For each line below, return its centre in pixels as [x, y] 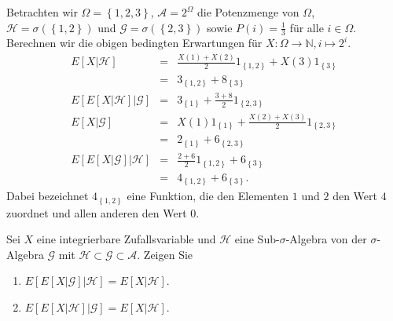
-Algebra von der [326, 239]
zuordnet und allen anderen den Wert [97, 212]
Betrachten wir [42, 12]
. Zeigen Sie [165, 254]
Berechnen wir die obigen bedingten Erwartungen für [134, 43]
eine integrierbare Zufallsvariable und [126, 239]
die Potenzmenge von [248, 12]
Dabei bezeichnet [48, 196]
